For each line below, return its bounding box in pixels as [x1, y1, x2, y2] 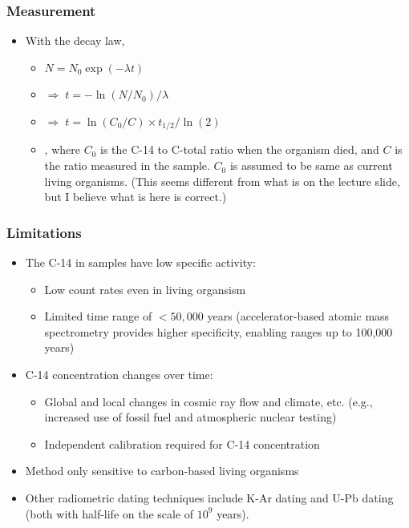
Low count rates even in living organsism [44, 280, 246, 297]
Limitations [6, 222, 82, 242]
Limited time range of [44, 308, 152, 324]
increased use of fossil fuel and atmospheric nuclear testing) [44, 409, 337, 425]
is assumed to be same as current [229, 157, 393, 174]
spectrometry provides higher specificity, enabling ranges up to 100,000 [44, 323, 393, 340]
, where [44, 141, 80, 158]
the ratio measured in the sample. [44, 157, 210, 174]
